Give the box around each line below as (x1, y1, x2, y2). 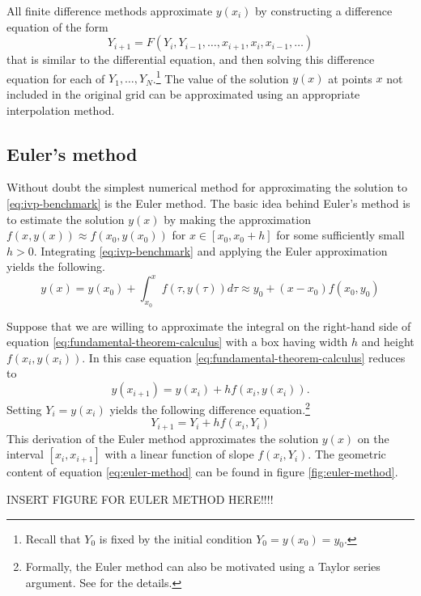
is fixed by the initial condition (99, 530, 253, 547)
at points (328, 70, 372, 87)
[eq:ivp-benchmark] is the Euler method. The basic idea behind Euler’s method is (6, 195, 410, 212)
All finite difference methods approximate (6, 2, 213, 19)
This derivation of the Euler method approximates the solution (6, 429, 319, 446)
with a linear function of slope (104, 446, 254, 463)
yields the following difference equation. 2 (109, 399, 310, 417)
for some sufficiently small (276, 226, 405, 243)
